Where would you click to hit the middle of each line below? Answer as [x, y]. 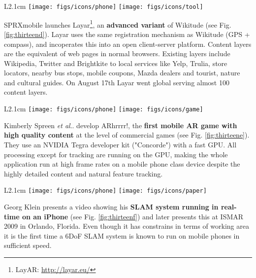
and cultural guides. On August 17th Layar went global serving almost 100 [117, 82]
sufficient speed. [28, 245]
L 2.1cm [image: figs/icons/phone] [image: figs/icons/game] [104, 109]
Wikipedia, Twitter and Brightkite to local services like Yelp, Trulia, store [116, 63]
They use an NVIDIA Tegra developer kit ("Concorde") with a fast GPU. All [120, 144]
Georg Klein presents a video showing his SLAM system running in [111, 206]
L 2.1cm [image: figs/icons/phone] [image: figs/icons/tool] [104, 6]
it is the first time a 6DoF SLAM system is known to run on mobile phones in [122, 235]
